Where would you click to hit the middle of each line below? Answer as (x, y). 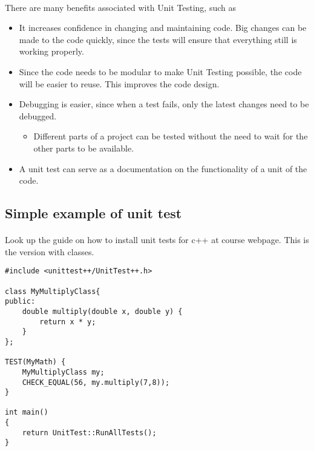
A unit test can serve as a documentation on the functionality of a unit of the (163, 168)
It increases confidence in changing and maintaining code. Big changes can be (163, 28)
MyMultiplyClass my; (63, 372)
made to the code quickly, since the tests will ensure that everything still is (158, 39)
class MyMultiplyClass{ (53, 291)
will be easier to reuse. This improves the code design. (119, 83)
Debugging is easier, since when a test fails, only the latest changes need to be (164, 104)
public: (20, 302)
